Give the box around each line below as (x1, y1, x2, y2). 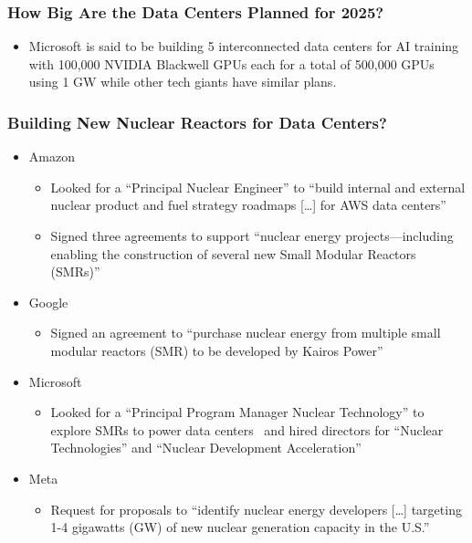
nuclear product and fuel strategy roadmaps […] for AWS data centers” (50, 195, 446, 214)
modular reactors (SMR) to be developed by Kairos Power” (50, 340, 383, 360)
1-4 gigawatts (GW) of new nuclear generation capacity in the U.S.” (50, 517, 430, 537)
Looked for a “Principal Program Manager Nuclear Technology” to (50, 402, 425, 422)
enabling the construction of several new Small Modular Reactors (50, 244, 416, 263)
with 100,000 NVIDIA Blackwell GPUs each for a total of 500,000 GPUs (28, 54, 435, 73)
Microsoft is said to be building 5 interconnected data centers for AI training (28, 37, 459, 56)
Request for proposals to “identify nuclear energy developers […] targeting (50, 499, 462, 518)
